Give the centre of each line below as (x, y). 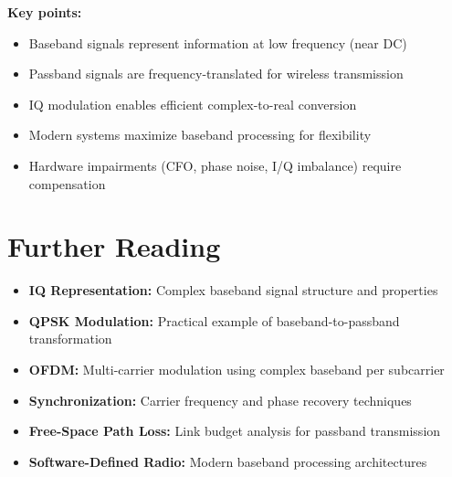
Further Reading (114, 246)
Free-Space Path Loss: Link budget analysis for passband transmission (235, 431)
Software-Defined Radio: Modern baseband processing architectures (228, 461)
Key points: (45, 12)
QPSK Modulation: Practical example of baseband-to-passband (214, 320)
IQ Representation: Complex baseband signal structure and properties (233, 290)
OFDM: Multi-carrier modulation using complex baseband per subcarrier (237, 370)
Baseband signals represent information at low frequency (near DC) (218, 42)
